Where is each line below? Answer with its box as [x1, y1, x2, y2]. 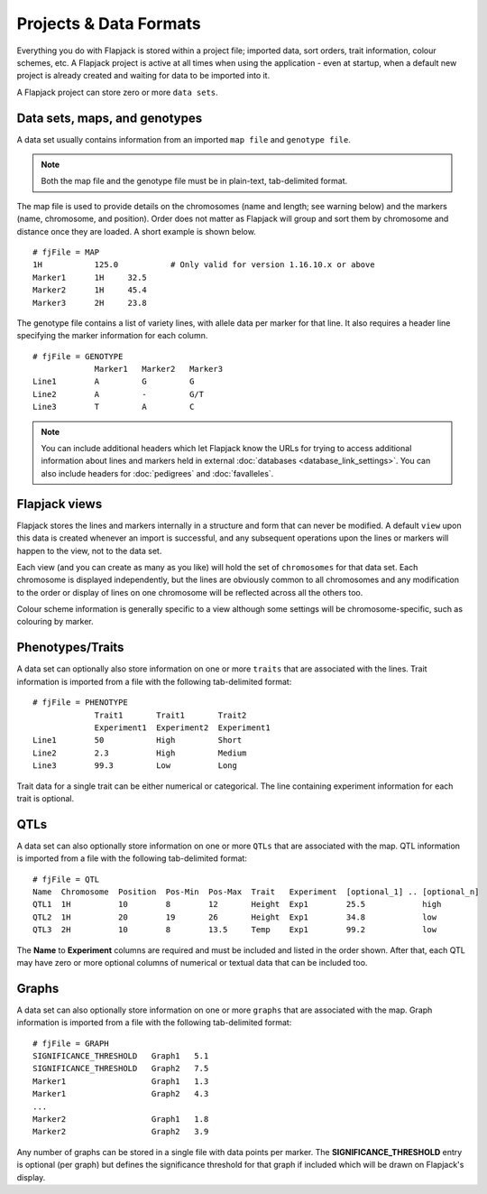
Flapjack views [16, 496, 103, 512]
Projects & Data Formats [16, 14, 202, 33]
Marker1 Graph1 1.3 [32, 1076, 209, 1087]
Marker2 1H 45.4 [32, 285, 148, 295]
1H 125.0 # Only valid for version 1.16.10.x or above [32, 260, 375, 270]
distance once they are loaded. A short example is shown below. [16, 226, 256, 236]
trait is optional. [16, 792, 75, 803]
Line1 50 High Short [32, 736, 243, 745]
